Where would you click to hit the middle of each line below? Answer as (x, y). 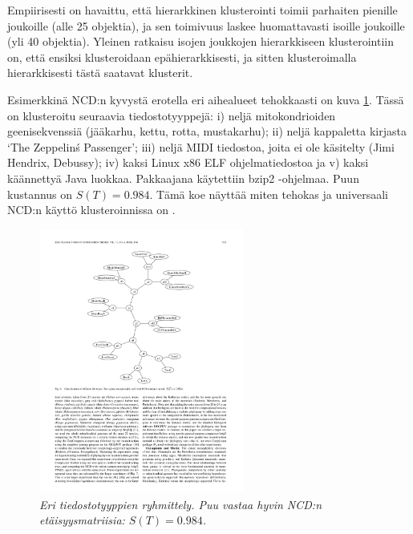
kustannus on (40, 194)
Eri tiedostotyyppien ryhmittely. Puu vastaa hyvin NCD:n (181, 504)
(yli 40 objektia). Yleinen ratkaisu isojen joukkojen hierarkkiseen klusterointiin (200, 41)
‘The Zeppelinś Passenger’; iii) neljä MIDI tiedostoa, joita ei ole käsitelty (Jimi (201, 146)
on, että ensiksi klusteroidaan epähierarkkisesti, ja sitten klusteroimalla (182, 57)
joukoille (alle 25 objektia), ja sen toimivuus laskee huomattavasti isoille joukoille (206, 25)
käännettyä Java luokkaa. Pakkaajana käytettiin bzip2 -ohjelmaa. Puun (183, 178)
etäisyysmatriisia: (82, 520)
